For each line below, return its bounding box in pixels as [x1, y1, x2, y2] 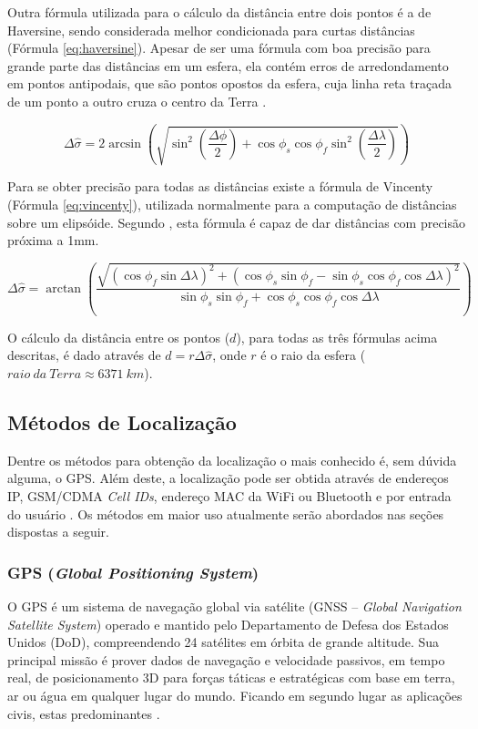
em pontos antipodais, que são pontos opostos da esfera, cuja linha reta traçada [7, 74, 452, 93]
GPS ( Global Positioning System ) [7, 560, 259, 583]
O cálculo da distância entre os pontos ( [7, 327, 230, 346]
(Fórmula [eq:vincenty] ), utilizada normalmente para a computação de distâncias [7, 195, 457, 213]
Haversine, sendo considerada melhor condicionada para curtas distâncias [7, 20, 415, 39]
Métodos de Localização [7, 407, 237, 436]
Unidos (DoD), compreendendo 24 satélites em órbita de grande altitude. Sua [7, 632, 440, 652]
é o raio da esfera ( [260, 345, 366, 364]
